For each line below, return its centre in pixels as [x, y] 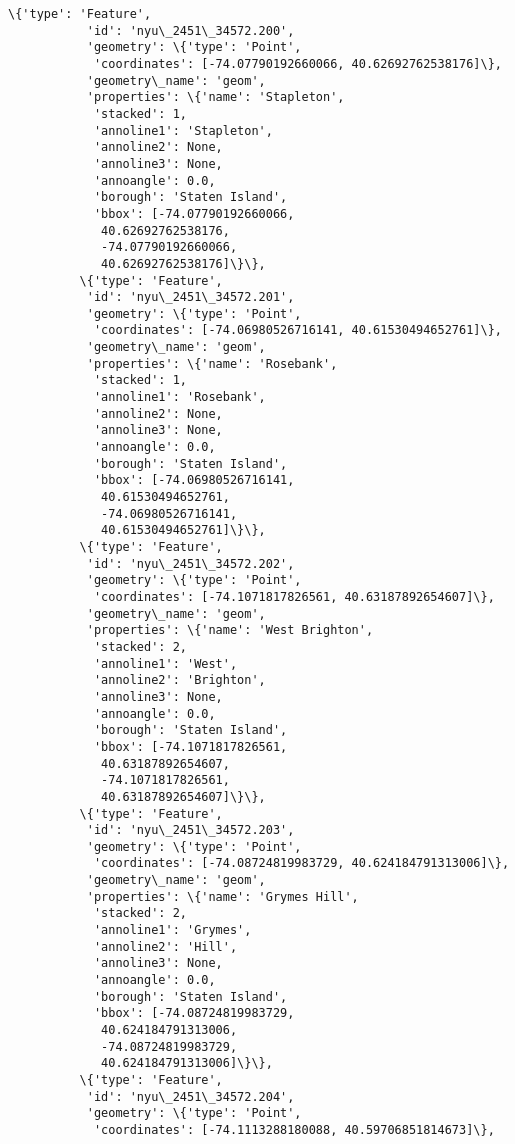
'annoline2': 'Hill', [165, 946]
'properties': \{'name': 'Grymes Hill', [222, 896]
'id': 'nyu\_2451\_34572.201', [190, 297]
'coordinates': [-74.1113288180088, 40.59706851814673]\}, [294, 1129]
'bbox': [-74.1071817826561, [190, 746]
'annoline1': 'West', [165, 663]
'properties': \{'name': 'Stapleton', [215, 97]
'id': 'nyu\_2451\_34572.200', [190, 30]
